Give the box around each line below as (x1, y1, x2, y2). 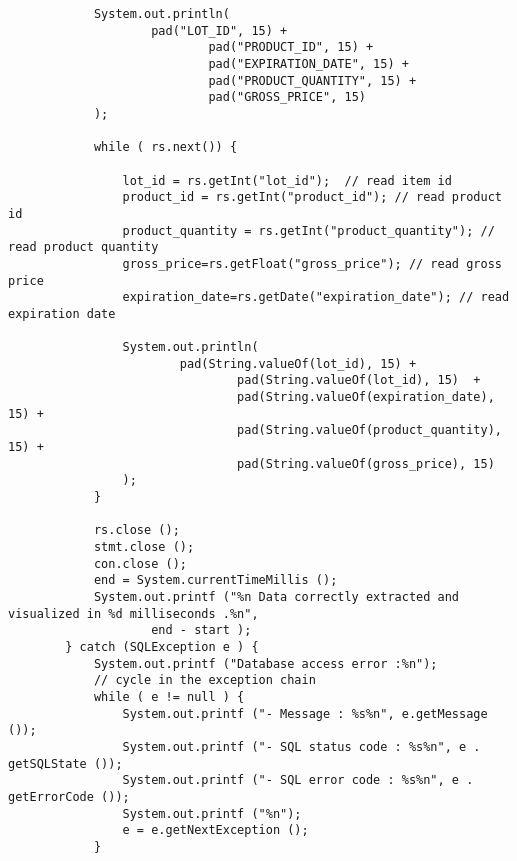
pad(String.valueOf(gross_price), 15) (237, 456, 495, 471)
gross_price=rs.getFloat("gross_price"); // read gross (122, 256, 502, 271)
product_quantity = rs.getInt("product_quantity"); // (122, 223, 495, 238)
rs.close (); (93, 523, 180, 538)
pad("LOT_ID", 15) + (151, 23, 288, 38)
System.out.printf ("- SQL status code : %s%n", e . (122, 739, 481, 754)
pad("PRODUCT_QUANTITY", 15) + (208, 73, 417, 88)
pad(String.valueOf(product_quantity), (237, 423, 502, 438)
